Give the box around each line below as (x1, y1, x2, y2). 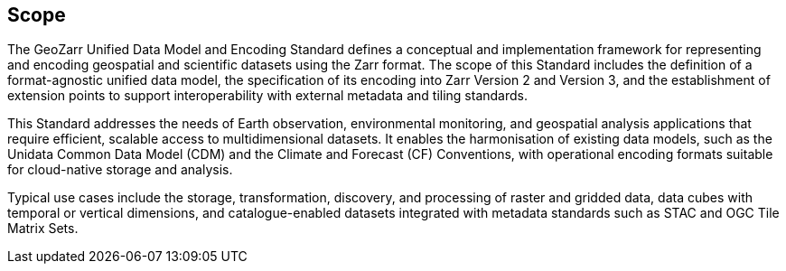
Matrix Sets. (7, 220, 79, 237)
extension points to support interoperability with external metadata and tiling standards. (7, 88, 528, 104)
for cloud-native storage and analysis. (7, 162, 233, 178)
